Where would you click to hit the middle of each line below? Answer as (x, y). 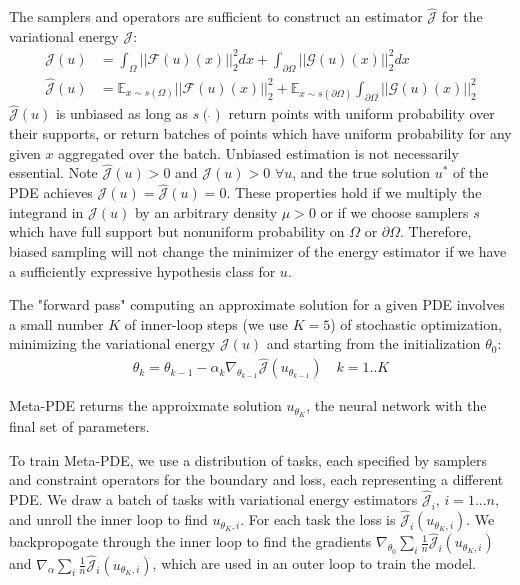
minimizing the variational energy (112, 343)
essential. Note (53, 172)
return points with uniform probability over (361, 113)
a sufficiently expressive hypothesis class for (142, 270)
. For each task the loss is (318, 519)
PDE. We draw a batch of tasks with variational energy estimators (213, 499)
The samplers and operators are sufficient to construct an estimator (216, 16)
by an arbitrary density (206, 211)
